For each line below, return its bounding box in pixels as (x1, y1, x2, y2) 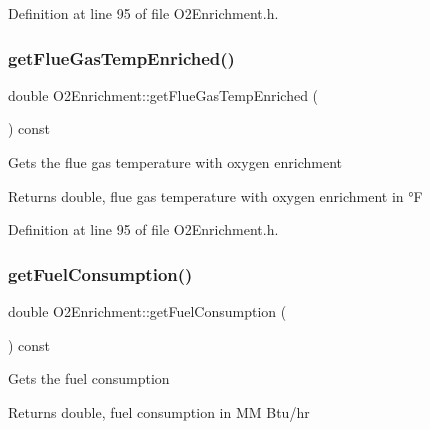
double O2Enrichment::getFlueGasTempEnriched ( (8, 84, 319, 105)
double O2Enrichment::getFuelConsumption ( (8, 301, 287, 321)
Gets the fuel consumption (8, 368, 170, 389)
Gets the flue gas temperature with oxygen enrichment (8, 152, 343, 172)
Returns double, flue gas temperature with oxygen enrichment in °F (8, 185, 423, 206)
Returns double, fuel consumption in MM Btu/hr (8, 401, 310, 422)
